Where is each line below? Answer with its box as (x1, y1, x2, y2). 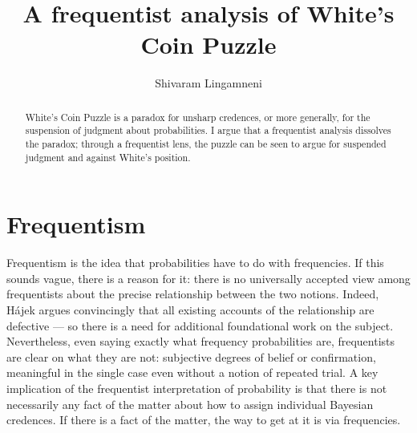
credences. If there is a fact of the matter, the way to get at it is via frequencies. (6, 411, 401, 428)
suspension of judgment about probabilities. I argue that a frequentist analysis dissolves (25, 123, 391, 137)
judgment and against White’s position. (25, 150, 191, 164)
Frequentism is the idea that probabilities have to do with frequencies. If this (6, 254, 384, 271)
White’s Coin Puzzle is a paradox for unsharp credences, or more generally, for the (25, 110, 370, 123)
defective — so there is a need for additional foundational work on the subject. (6, 317, 394, 334)
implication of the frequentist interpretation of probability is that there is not (6, 380, 387, 397)
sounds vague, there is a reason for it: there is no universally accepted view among (6, 269, 411, 286)
